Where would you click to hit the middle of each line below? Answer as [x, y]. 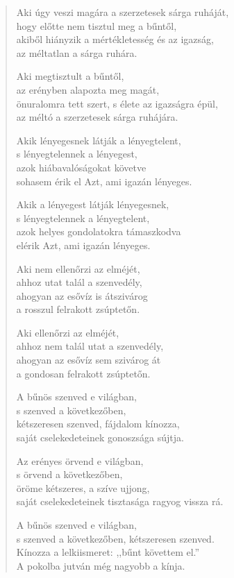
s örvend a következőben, [69, 474]
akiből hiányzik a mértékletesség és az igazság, [115, 39]
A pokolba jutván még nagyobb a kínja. [101, 565]
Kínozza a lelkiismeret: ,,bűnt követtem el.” [108, 552]
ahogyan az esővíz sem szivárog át [89, 360]
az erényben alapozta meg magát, [88, 89]
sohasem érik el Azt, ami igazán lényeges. [104, 181]
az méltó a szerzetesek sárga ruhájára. [97, 117]
